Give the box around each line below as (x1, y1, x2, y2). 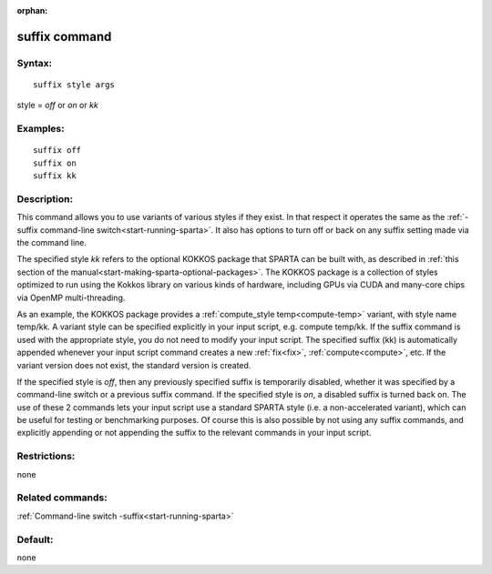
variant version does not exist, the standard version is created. (16, 359, 251, 370)
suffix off (33, 146, 82, 156)
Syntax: (16, 56, 53, 69)
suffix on (33, 157, 77, 168)
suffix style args (33, 79, 116, 90)
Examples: (16, 123, 65, 136)
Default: (16, 533, 54, 546)
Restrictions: (16, 450, 76, 463)
